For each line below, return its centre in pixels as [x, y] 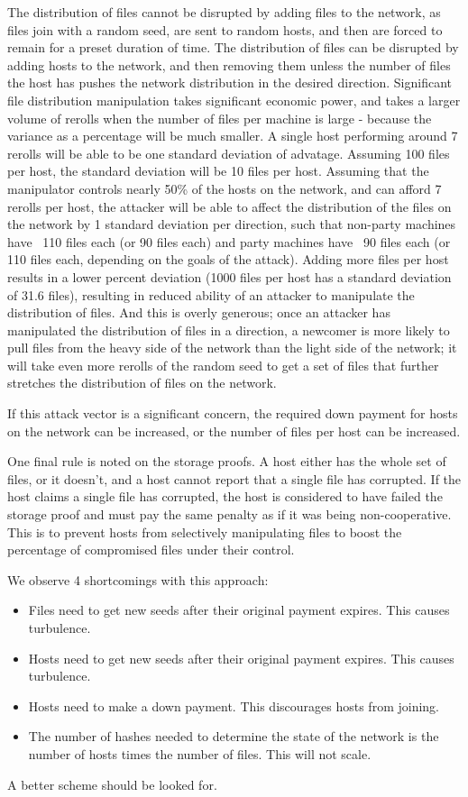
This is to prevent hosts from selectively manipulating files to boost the [205, 531]
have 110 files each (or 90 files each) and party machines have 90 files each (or [229, 241]
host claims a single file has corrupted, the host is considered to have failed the [225, 496]
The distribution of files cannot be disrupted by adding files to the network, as [224, 12]
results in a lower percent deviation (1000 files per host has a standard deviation [229, 276]
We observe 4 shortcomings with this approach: [138, 579]
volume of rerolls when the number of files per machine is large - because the [220, 118]
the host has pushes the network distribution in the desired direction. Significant [229, 82]
